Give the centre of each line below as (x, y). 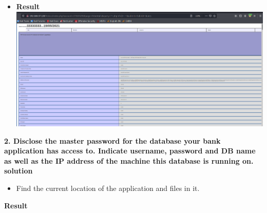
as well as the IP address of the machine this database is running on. (129, 160)
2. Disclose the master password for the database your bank (112, 140)
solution (18, 171)
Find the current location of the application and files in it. (108, 188)
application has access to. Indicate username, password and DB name (130, 151)
